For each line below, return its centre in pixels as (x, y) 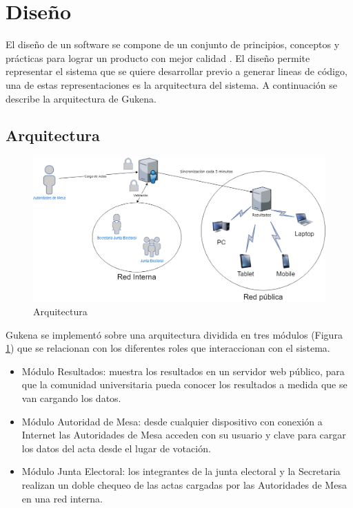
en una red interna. (62, 498)
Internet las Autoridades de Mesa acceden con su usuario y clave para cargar (184, 435)
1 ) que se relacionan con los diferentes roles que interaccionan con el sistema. (168, 348)
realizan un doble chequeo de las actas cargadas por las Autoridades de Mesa (184, 484)
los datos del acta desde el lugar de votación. (116, 448)
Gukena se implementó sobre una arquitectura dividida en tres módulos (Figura (174, 334)
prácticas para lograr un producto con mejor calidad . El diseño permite (158, 57)
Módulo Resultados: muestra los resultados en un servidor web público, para (183, 371)
